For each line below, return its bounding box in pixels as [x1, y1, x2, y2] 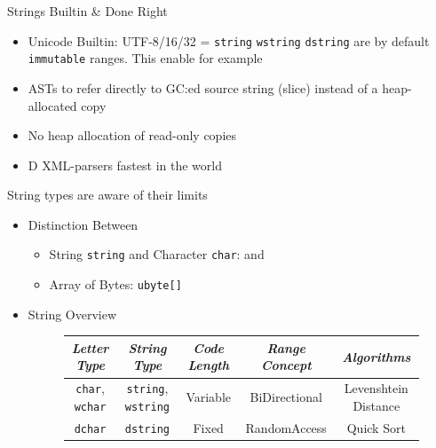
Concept [260, 356, 312, 374]
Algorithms [342, 347, 411, 365]
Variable [186, 388, 231, 406]
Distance [353, 396, 400, 414]
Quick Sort [346, 418, 406, 436]
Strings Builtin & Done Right [7, 2, 168, 20]
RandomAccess [245, 418, 327, 436]
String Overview [28, 304, 117, 323]
